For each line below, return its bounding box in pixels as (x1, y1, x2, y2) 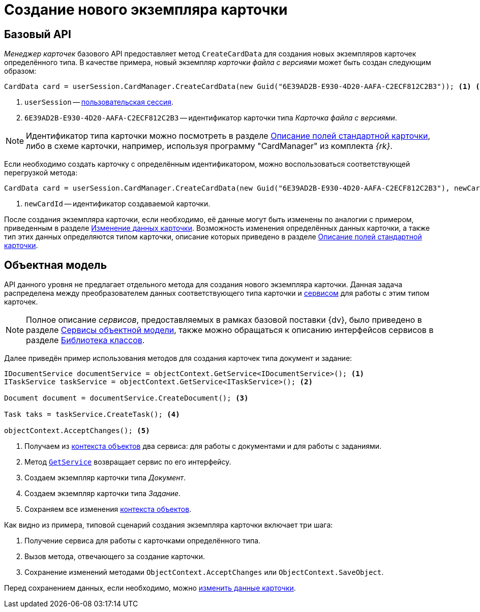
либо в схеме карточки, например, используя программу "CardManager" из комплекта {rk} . (26, 141, 393, 151)
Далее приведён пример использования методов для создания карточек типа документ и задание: (4, 354, 352, 363)
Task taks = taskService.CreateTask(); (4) (4, 410, 180, 419)
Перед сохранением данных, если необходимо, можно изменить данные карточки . (4, 584, 296, 593)
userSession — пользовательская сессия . (24, 98, 174, 107)
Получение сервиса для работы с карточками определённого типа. (24, 536, 261, 545)
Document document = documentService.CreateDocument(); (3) (4, 394, 249, 403)
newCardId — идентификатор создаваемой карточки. (24, 199, 211, 208)
